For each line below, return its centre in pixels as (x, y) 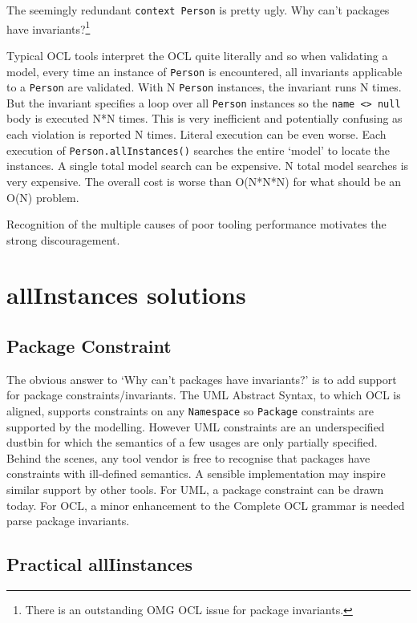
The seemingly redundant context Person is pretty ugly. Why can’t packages (198, 10)
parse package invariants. (68, 521)
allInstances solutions (126, 295)
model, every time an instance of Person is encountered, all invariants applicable (204, 71)
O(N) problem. (43, 197)
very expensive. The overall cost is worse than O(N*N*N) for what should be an (204, 181)
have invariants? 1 (49, 27)
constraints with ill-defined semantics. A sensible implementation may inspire (196, 473)
